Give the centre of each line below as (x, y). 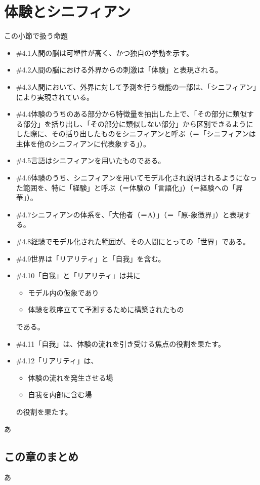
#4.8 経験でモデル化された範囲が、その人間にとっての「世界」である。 (133, 241)
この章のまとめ (41, 456)
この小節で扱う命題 (36, 36)
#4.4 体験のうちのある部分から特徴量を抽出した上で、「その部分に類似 (131, 114)
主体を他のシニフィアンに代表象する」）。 (83, 143)
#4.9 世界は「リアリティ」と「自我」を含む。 (91, 258)
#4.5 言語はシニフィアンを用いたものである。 (91, 160)
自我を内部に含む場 (60, 395)
